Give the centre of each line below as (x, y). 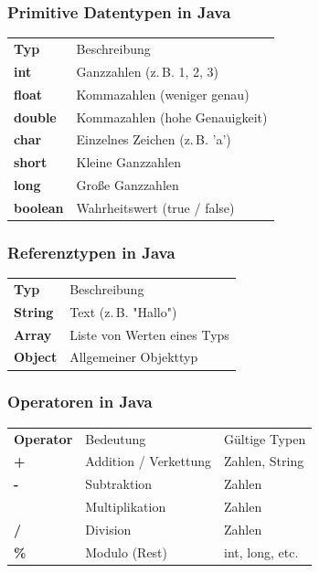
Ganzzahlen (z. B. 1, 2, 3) (148, 71)
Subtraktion (119, 484)
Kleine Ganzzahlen (128, 162)
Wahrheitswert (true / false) (155, 207)
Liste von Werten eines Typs (149, 334)
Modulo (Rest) (127, 552)
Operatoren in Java (80, 402)
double (35, 117)
